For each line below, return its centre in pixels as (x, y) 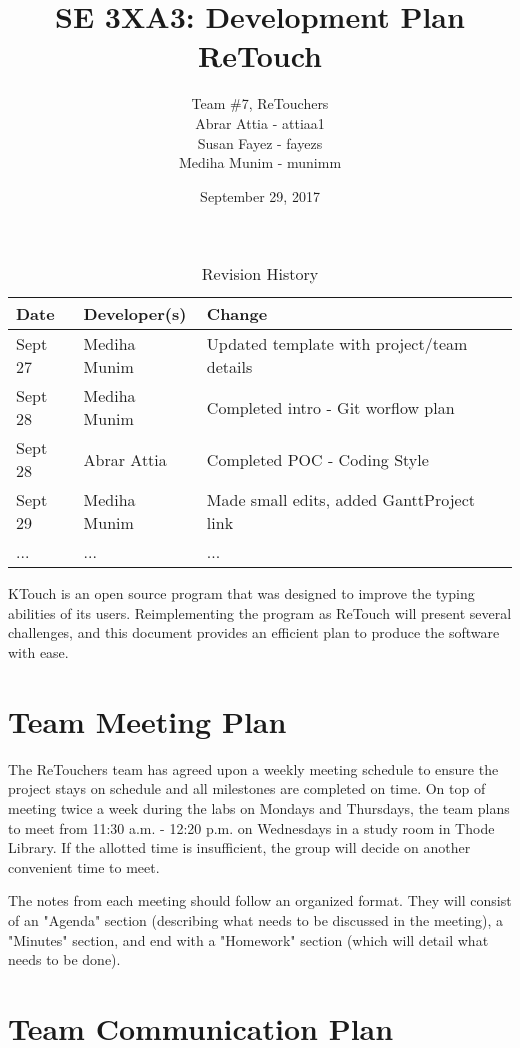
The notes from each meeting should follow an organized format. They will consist (260, 900)
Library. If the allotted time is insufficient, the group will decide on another (239, 847)
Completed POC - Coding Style (317, 459)
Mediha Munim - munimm (260, 162)
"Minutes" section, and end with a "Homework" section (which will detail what (248, 939)
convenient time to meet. (84, 866)
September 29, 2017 (260, 195)
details (229, 367)
